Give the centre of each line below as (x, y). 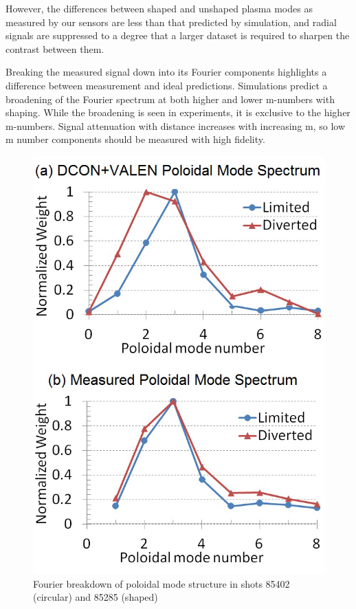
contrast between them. (55, 48)
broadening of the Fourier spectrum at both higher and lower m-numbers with (170, 99)
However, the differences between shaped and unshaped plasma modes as (159, 8)
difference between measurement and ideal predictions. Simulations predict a (167, 85)
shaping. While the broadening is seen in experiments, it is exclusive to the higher (178, 112)
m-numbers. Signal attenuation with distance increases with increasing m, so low (176, 125)
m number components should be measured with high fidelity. (135, 139)
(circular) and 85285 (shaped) (96, 597)
